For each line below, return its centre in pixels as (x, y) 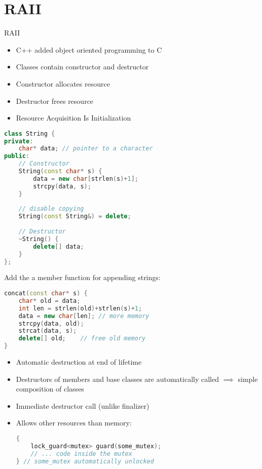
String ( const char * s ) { (60, 171)
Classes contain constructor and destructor (82, 67)
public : (17, 156)
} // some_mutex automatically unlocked (85, 461)
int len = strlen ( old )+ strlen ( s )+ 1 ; (80, 308)
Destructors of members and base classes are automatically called (118, 379)
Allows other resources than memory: (74, 423)
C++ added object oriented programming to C (89, 49)
